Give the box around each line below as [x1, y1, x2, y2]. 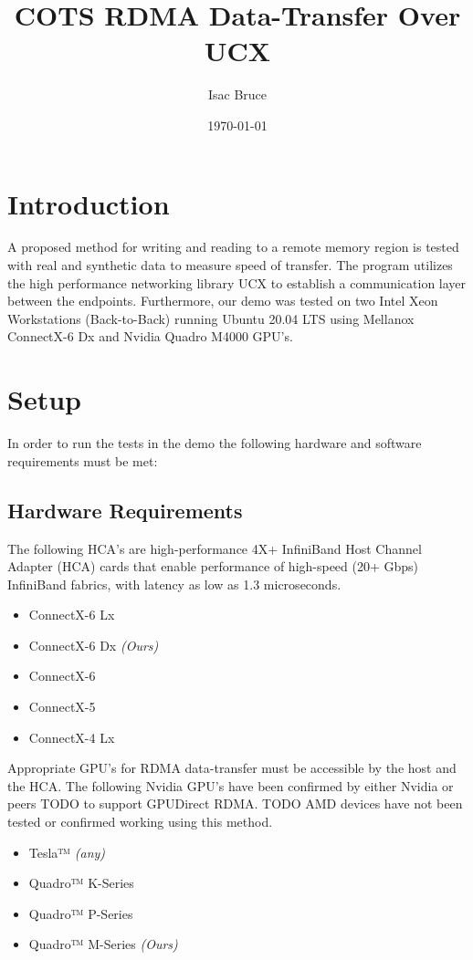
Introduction [7, 184, 170, 222]
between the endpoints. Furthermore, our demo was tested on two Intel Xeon [7, 291, 438, 310]
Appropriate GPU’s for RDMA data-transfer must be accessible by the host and [7, 758, 457, 777]
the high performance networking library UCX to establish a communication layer [7, 273, 467, 292]
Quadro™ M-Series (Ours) [28, 934, 178, 954]
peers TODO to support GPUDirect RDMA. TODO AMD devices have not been [7, 794, 463, 813]
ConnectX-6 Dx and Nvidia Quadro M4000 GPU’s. [7, 327, 293, 346]
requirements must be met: [7, 451, 158, 470]
